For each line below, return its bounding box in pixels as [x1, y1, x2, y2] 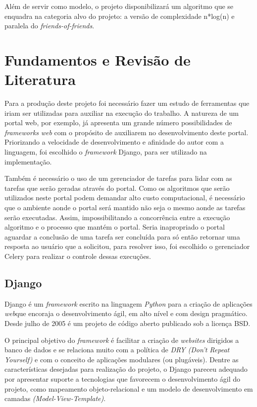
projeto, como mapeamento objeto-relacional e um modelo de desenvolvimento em [4, 383, 253, 394]
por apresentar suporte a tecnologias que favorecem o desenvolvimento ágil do [4, 373, 241, 384]
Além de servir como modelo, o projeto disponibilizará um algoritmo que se [4, 1, 234, 11]
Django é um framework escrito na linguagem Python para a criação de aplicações [4, 298, 253, 309]
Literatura [4, 69, 76, 89]
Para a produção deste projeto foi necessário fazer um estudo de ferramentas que [4, 98, 250, 108]
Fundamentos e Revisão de [4, 49, 191, 70]
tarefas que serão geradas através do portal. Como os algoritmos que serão [4, 182, 230, 193]
